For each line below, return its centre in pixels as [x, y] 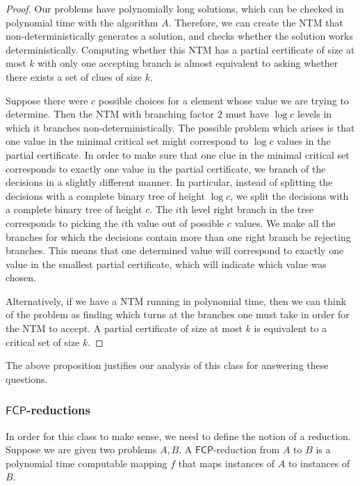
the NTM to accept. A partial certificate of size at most [124, 328]
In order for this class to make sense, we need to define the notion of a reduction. [178, 436]
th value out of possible [174, 222]
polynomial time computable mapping [87, 463]
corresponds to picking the [62, 222]
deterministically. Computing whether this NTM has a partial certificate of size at [180, 49]
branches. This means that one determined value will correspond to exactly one [175, 250]
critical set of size [43, 342]
